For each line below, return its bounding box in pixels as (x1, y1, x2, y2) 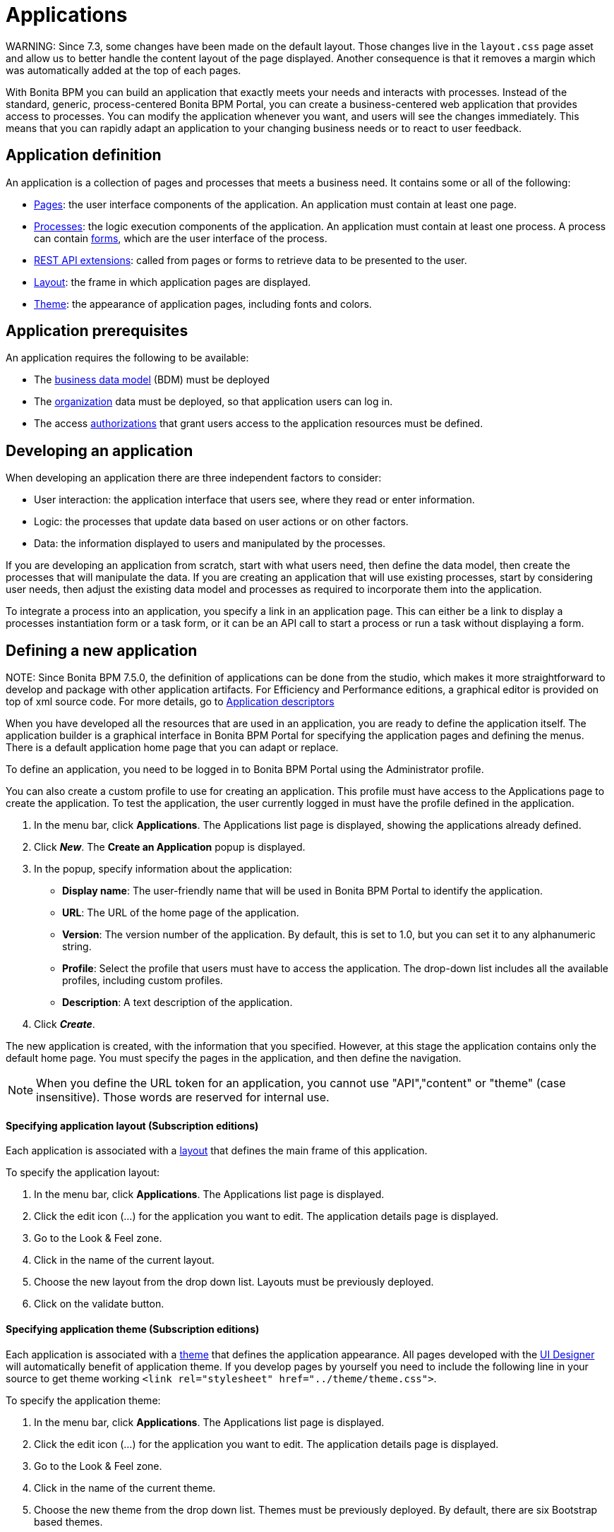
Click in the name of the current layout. (34, 1254, 215, 1267)
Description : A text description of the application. (62, 996, 293, 1009)
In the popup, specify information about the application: (34, 863, 292, 875)
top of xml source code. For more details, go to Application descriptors (6, 695, 335, 708)
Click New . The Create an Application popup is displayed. (34, 841, 306, 854)
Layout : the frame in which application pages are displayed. (34, 275, 311, 288)
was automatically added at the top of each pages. (6, 64, 241, 76)
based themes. (34, 1515, 103, 1528)
